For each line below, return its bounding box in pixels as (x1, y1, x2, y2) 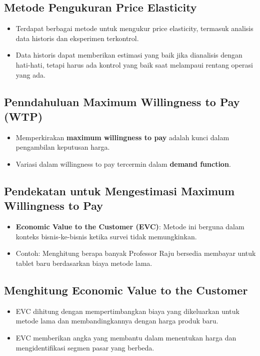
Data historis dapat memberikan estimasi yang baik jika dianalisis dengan (15, 50, 242, 60)
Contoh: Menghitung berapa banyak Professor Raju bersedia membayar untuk (15, 248, 256, 258)
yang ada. (15, 69, 45, 80)
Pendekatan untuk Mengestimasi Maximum (4, 183, 235, 198)
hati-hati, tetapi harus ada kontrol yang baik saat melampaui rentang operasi (15, 59, 253, 70)
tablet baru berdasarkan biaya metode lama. (15, 257, 152, 268)
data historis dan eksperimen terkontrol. (15, 33, 139, 43)
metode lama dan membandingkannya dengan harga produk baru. (15, 315, 218, 326)
